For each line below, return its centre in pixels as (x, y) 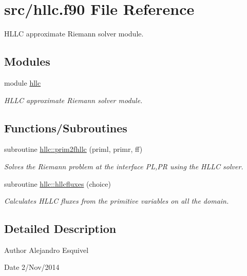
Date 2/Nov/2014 (32, 267)
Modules (27, 61)
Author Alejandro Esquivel (46, 250)
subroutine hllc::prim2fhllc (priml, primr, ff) (73, 149)
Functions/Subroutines (66, 127)
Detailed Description (60, 229)
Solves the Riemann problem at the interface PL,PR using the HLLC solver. (124, 166)
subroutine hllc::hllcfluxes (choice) (58, 183)
